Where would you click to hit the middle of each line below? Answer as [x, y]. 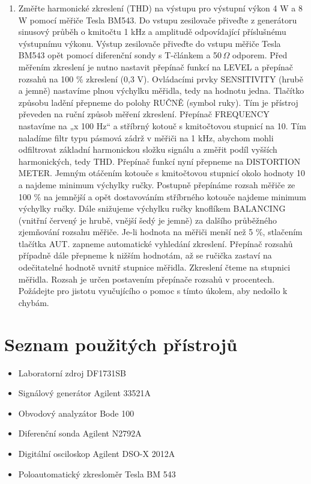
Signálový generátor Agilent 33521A [85, 393]
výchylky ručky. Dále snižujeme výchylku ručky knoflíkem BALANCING [152, 208]
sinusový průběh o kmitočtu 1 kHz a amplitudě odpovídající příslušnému [152, 32]
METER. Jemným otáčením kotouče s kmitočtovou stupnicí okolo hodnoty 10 [162, 173]
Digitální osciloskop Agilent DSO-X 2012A [97, 453]
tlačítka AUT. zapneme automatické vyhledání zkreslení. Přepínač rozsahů [155, 243]
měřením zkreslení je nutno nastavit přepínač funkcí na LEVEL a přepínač [156, 66]
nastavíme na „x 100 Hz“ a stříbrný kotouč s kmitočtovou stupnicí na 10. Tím [162, 125]
